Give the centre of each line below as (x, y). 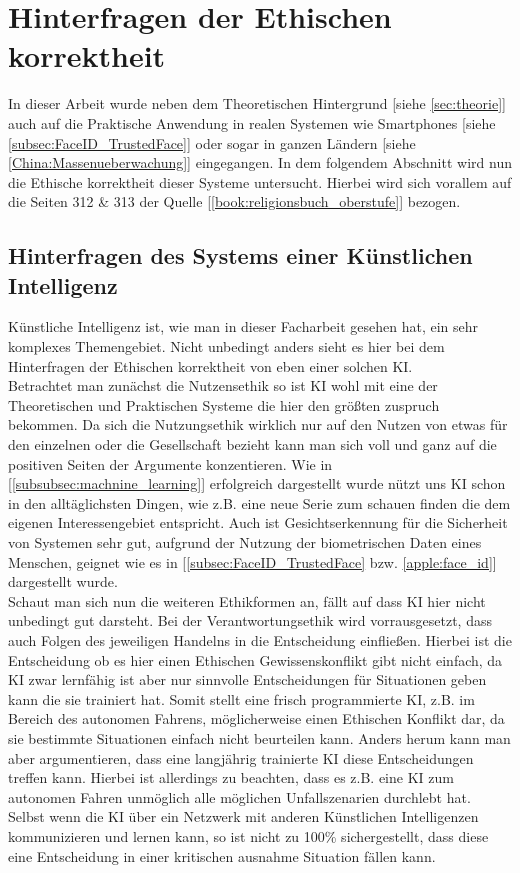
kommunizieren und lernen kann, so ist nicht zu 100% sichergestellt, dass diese (248, 835)
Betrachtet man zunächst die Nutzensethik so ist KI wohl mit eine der (223, 385)
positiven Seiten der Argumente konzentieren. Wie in (170, 463)
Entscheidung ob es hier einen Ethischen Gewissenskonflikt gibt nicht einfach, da (255, 659)
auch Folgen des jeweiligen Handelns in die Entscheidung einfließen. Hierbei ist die (260, 639)
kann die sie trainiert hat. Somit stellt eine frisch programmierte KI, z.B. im (241, 698)
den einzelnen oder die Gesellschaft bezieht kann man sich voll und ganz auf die (252, 444)
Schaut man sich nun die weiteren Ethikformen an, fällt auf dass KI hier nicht (247, 600)
